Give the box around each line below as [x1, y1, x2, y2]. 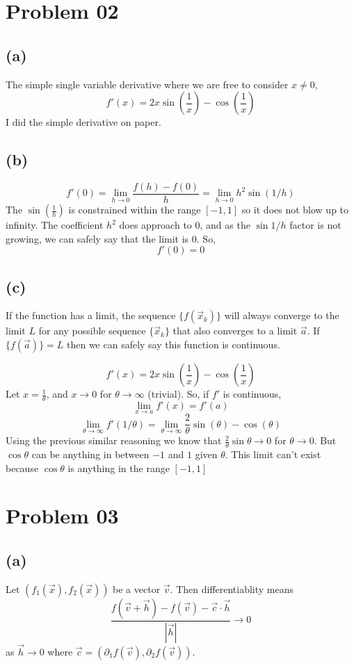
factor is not [289, 218, 341, 232]
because [6, 460, 39, 475]
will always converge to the [224, 308, 339, 323]
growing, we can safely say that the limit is [6, 231, 189, 245]
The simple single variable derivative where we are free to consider [6, 76, 289, 91]
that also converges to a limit [172, 323, 298, 338]
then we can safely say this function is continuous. [66, 337, 280, 352]
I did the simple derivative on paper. [6, 115, 161, 129]
